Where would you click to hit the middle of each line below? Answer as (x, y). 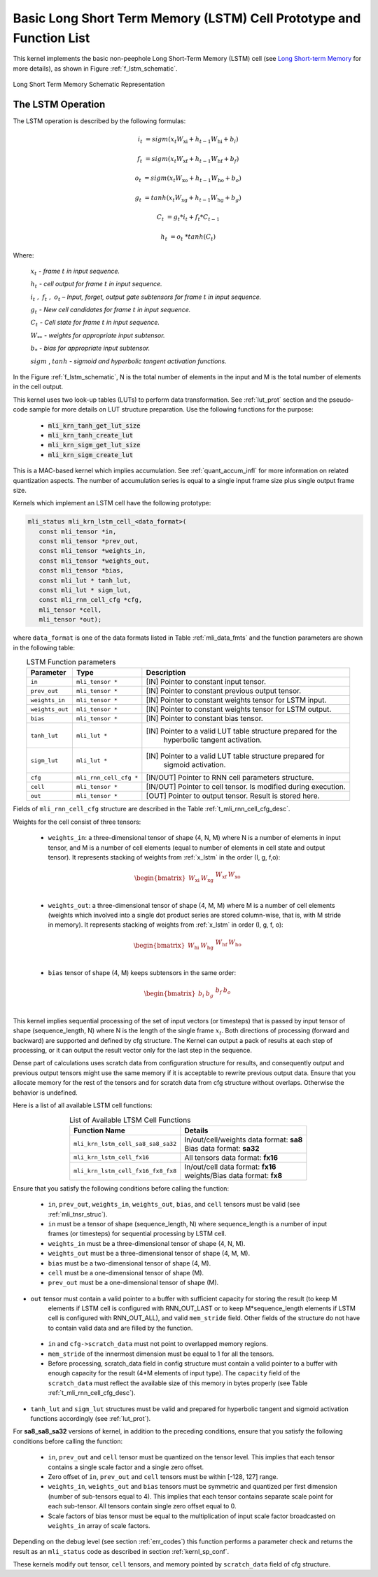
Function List (51, 38)
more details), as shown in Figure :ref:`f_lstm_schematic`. (95, 68)
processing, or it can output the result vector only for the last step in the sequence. (132, 1051)
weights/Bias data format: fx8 (233, 1175)
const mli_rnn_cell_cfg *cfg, (91, 600)
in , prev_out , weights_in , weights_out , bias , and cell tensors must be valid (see (174, 1205)
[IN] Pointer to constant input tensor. (206, 682)
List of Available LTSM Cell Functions (130, 1120)
